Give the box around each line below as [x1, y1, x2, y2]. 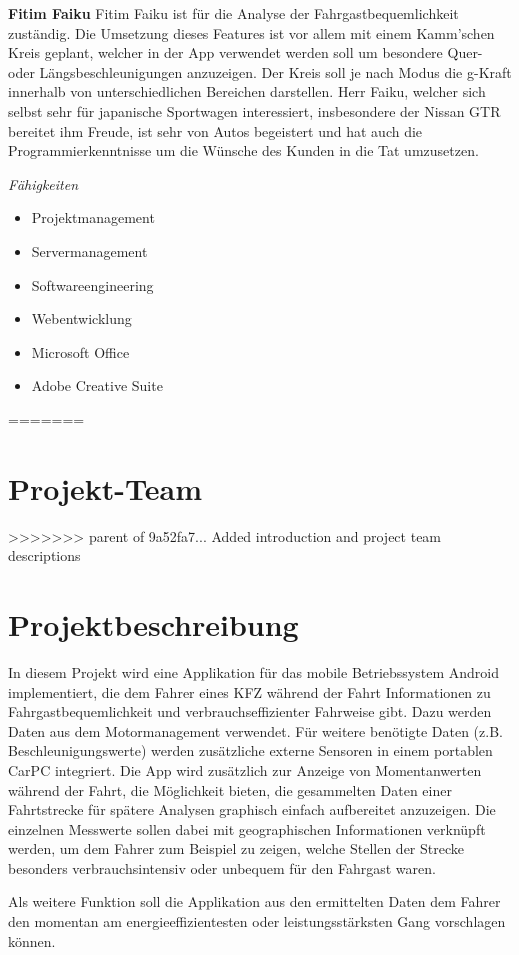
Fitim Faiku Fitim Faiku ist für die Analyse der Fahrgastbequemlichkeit [8, 3, 459, 23]
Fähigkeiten [8, 173, 79, 194]
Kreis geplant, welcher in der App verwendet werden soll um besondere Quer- [8, 42, 483, 63]
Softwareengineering [31, 274, 154, 295]
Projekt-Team [8, 467, 203, 508]
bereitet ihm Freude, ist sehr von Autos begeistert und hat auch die [8, 120, 423, 141]
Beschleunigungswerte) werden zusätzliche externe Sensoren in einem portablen [8, 740, 493, 761]
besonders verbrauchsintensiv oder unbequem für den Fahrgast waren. [8, 857, 436, 878]
